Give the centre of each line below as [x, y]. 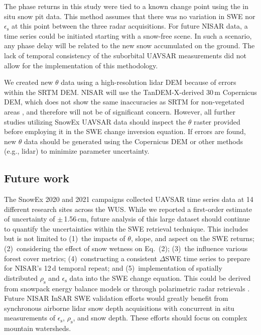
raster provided [217, 121]
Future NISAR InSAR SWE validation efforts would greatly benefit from [116, 298]
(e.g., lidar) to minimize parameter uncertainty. [77, 151]
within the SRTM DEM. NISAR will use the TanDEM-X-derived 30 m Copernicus [130, 92]
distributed [21, 277]
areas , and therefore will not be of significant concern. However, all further [120, 111]
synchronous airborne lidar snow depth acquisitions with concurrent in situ [119, 308]
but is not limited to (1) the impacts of [65, 238]
